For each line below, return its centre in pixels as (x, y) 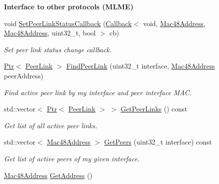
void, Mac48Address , (174, 23)
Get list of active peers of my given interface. (72, 158)
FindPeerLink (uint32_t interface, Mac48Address (141, 66)
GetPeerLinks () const (154, 109)
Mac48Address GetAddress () (48, 175)
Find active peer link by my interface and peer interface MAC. (98, 92)
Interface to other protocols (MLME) (69, 6)
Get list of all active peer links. (51, 125)
